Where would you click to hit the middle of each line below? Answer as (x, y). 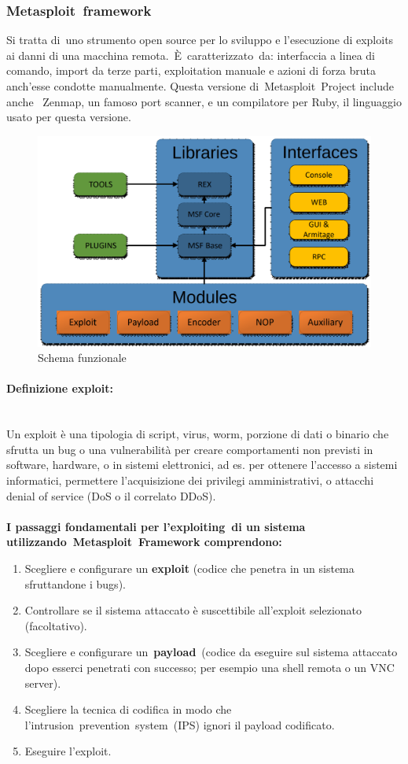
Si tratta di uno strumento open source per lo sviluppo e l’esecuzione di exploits (200, 40)
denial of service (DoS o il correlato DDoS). (111, 495)
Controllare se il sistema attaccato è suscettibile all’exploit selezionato (193, 610)
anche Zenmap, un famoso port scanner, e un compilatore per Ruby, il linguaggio (204, 101)
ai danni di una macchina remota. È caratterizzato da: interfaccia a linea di (191, 55)
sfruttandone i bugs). (75, 583)
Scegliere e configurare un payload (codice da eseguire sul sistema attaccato (211, 652)
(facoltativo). (56, 625)
